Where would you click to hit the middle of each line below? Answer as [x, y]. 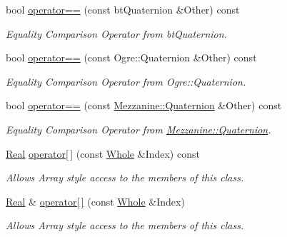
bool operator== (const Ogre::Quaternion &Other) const [131, 57]
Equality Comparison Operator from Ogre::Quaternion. [126, 81]
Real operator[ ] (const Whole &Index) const [103, 153]
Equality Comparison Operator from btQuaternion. [116, 33]
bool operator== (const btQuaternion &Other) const [123, 9]
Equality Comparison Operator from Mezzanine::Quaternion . [139, 129]
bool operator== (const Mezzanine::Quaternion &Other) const [144, 105]
